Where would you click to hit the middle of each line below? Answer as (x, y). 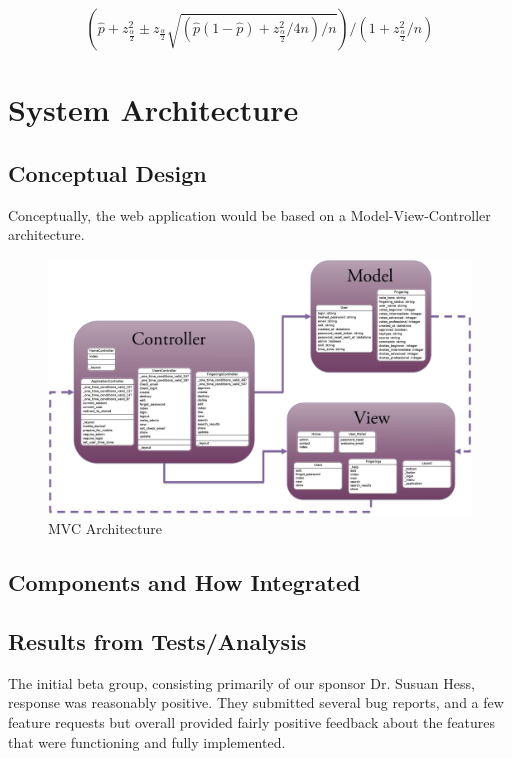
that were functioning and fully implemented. (147, 741)
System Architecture (153, 109)
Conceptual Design (107, 172)
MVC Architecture (105, 528)
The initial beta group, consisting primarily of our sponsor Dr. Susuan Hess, (241, 682)
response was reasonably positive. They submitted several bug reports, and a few (256, 702)
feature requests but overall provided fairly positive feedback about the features (252, 722)
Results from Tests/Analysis (157, 641)
